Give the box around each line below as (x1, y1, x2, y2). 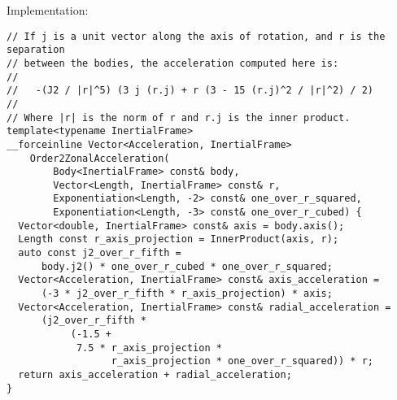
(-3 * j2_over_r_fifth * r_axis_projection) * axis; (41, 288, 333, 300)
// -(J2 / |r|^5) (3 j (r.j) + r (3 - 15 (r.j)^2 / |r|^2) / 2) (7, 85, 374, 97)
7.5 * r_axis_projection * (76, 341, 222, 354)
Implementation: (7, 2, 89, 18)
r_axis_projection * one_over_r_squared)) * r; (111, 355, 374, 367)
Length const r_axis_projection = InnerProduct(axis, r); (18, 233, 339, 246)
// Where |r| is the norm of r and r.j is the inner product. (7, 111, 351, 124)
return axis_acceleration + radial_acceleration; (18, 369, 292, 380)
